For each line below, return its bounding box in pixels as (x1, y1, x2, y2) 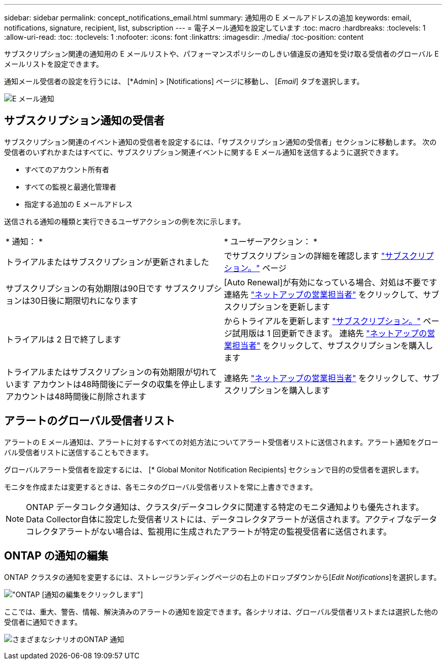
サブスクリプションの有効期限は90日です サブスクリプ (6, 283, 214, 294)
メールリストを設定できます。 (4, 60, 103, 68)
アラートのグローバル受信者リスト (4, 414, 175, 428)
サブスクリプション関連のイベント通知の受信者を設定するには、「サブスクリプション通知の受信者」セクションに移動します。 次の (4, 137, 437, 146)
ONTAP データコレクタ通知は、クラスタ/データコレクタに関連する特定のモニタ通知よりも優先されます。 (26, 501, 424, 512)
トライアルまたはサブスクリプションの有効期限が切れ (6, 366, 209, 377)
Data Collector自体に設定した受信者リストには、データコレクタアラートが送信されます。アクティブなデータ (26, 514, 437, 524)
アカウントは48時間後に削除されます (6, 391, 147, 402)
